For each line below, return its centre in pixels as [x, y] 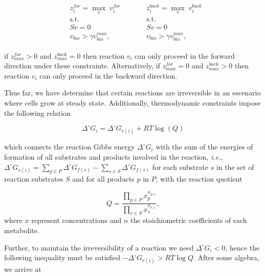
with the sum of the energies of [204, 147]
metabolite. [22, 230]
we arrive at [23, 269]
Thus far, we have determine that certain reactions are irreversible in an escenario [132, 93]
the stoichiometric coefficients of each [189, 220]
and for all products [103, 179]
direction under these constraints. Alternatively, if [82, 66]
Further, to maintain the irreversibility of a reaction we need [99, 247]
